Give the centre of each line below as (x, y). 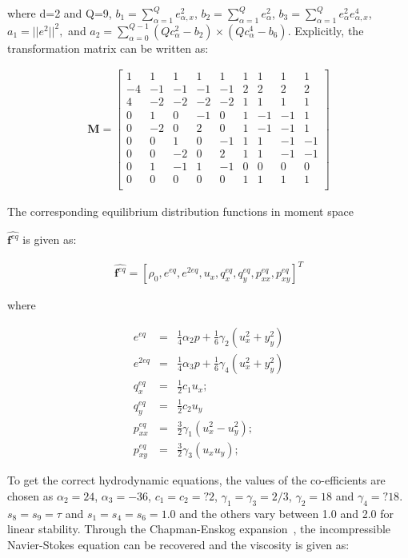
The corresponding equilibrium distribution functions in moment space (180, 211)
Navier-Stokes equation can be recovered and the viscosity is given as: (178, 544)
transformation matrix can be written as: (108, 48)
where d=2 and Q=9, (60, 13)
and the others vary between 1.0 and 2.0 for (286, 513)
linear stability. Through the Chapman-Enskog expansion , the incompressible (199, 529)
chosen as (30, 495)
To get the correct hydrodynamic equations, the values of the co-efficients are (196, 480)
